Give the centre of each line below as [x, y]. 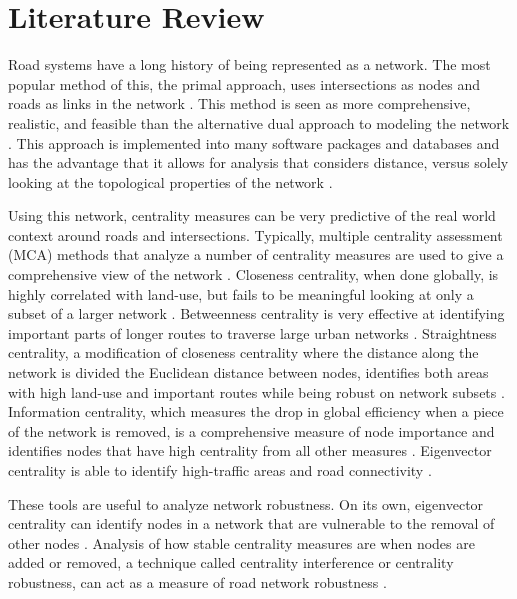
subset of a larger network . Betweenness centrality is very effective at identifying [256, 313]
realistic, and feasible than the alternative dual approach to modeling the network [259, 122]
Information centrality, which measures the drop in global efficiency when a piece [256, 411]
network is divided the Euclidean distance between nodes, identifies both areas [248, 372]
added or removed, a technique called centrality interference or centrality [231, 562]
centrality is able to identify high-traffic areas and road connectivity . [220, 470]
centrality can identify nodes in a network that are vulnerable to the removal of [251, 523]
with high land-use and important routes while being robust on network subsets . [256, 391]
